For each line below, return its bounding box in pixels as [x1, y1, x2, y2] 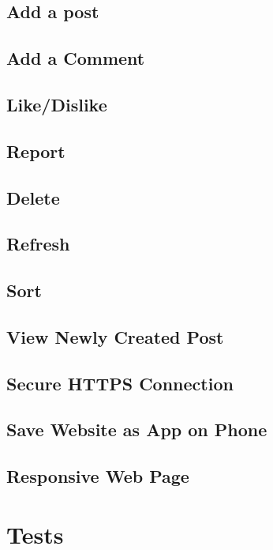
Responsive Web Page [6, 464, 189, 488]
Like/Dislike [6, 92, 107, 116]
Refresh [6, 232, 70, 256]
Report [6, 138, 65, 163]
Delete [6, 185, 60, 209]
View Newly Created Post [6, 324, 224, 348]
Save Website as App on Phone [6, 417, 267, 442]
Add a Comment [6, 46, 145, 70]
